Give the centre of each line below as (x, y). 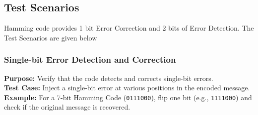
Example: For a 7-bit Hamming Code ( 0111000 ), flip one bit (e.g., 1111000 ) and (128, 97)
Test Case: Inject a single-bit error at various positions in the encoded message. (127, 88)
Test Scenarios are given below (51, 37)
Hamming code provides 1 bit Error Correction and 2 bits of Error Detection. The (129, 28)
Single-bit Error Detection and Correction (90, 59)
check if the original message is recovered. (67, 107)
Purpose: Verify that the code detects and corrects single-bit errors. (109, 78)
